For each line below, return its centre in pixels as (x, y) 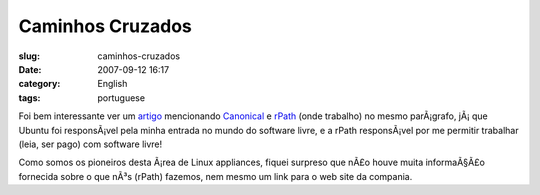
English (112, 84)
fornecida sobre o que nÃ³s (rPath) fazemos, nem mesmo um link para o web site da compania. (215, 176)
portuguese (121, 97)
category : (39, 84)
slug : (29, 56)
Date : (30, 69)
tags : (29, 97)
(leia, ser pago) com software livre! (90, 144)
